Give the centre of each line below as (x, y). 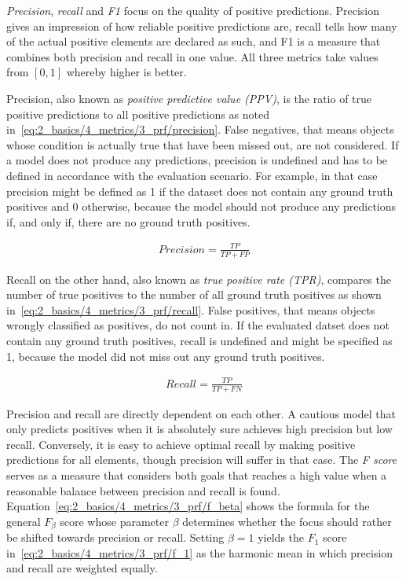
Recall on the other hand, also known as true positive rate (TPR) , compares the (199, 279)
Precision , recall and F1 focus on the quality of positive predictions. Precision (193, 10)
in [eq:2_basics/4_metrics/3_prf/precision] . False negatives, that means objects (200, 129)
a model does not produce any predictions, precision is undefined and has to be (197, 160)
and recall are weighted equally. (82, 568)
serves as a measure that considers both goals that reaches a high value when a (197, 475)
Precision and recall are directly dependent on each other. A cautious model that (201, 413)
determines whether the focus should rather (287, 521)
